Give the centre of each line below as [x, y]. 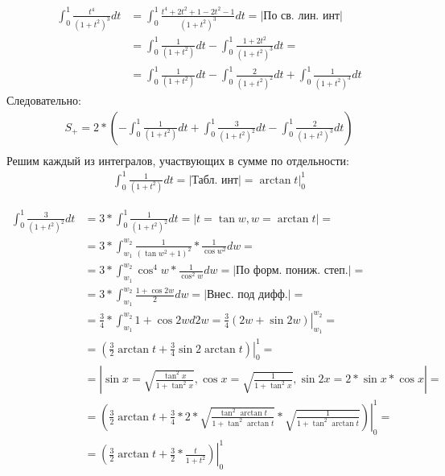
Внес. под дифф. [247, 295]
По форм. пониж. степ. [292, 271]
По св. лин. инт [302, 16]
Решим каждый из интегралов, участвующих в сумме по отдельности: [178, 160]
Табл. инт [215, 180]
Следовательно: [44, 99]
